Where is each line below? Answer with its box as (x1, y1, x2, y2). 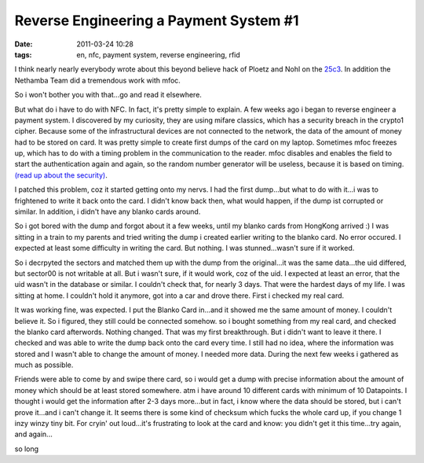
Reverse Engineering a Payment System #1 (14, 12, 299, 29)
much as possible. (14, 360, 74, 369)
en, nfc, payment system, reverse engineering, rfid (76, 50, 241, 59)
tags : (14, 50, 32, 59)
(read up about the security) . (14, 170, 108, 180)
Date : (14, 39, 33, 49)
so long (14, 444, 39, 454)
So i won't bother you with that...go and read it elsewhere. (14, 90, 202, 100)
